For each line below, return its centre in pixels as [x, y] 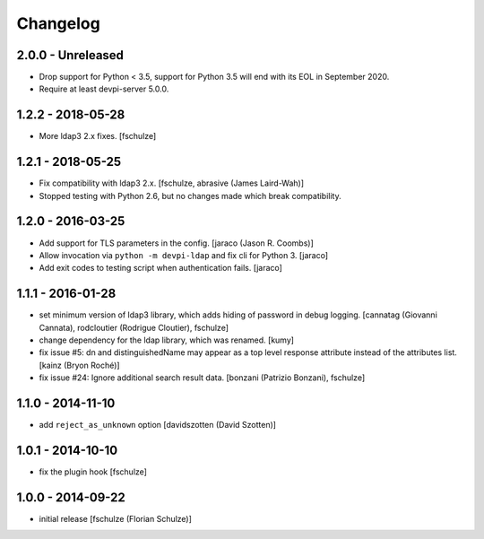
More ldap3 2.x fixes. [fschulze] [98, 136]
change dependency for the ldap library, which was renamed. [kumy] [167, 340]
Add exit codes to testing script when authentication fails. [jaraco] [160, 268]
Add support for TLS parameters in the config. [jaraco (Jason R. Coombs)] [176, 243]
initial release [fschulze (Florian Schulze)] [116, 518]
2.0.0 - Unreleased [70, 55]
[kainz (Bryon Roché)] [79, 365]
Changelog [58, 23]
